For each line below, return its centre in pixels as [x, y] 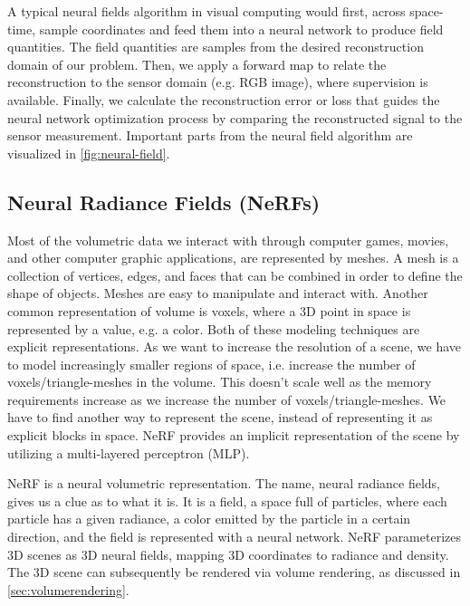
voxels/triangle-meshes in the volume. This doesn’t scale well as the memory [220, 382]
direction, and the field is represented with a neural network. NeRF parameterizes [234, 537]
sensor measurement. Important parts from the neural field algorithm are [210, 135]
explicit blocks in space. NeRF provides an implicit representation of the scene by [234, 435]
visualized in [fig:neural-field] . [89, 153]
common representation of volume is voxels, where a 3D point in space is [209, 310]
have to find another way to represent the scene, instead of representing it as [220, 417]
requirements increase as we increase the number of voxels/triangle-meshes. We [227, 399]
